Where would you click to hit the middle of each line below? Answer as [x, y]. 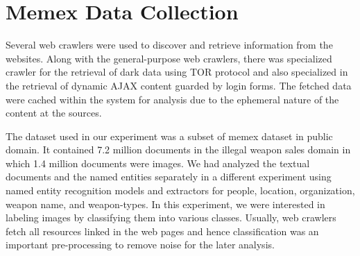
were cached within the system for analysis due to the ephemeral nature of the [172, 99]
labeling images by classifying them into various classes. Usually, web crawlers [171, 217]
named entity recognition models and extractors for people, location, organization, [180, 190]
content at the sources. [54, 113]
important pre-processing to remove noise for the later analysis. [140, 245]
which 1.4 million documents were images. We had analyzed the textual [158, 163]
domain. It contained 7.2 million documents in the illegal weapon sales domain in [178, 150]
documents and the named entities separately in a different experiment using [169, 177]
